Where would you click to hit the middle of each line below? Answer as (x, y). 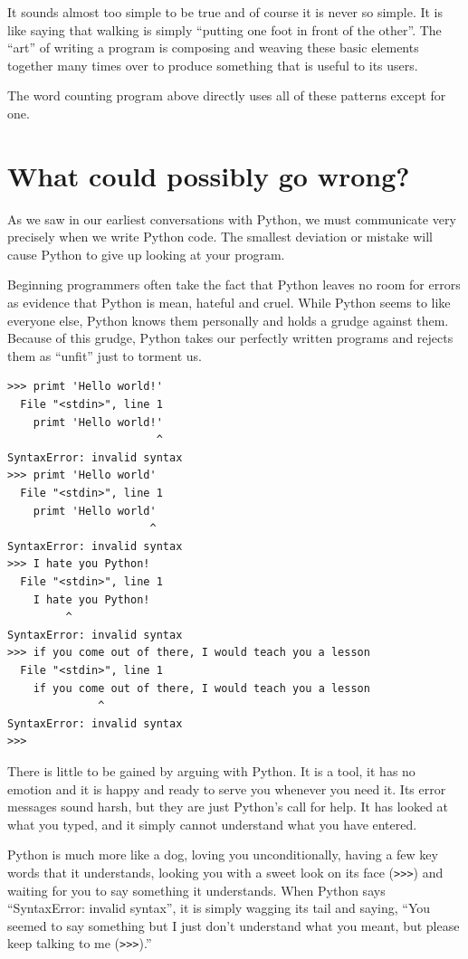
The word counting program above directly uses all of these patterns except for (227, 95)
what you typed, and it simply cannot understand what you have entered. (212, 824)
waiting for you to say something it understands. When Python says (196, 890)
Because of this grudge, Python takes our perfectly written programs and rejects (230, 338)
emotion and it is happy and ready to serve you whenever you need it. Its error (227, 788)
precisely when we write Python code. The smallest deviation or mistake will (220, 237)
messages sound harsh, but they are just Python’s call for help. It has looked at (228, 807)
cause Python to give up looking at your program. (146, 254)
